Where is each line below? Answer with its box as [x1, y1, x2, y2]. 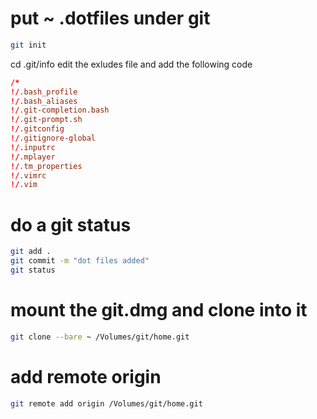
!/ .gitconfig [10, 124, 65, 134]
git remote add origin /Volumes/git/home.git [10, 398, 203, 409]
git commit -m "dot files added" [10, 256, 150, 266]
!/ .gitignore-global [10, 133, 97, 144]
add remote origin [10, 365, 162, 388]
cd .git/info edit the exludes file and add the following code [10, 58, 253, 70]
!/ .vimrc [10, 170, 47, 181]
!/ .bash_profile [10, 87, 78, 97]
